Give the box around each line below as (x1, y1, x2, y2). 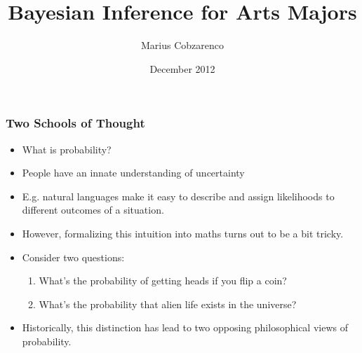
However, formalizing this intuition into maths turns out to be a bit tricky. (22, 226, 344, 240)
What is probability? (22, 141, 112, 156)
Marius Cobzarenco (141, 38, 224, 53)
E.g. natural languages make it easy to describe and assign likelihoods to (22, 188, 335, 203)
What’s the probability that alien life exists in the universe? (39, 296, 297, 311)
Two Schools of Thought (6, 114, 145, 132)
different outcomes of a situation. (22, 202, 164, 217)
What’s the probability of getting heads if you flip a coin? (39, 273, 287, 288)
